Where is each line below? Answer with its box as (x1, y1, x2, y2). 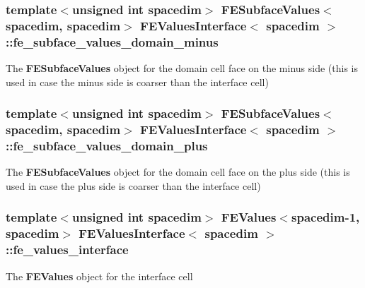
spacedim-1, (291, 208, 360, 226)
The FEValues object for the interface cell (6, 268, 193, 283)
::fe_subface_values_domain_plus (6, 137, 208, 155)
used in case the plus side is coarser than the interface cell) (6, 178, 261, 193)
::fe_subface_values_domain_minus (6, 32, 219, 50)
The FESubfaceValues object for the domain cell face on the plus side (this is (6, 164, 350, 179)
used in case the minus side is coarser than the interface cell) (6, 74, 269, 89)
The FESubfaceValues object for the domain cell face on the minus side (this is (6, 61, 358, 76)
